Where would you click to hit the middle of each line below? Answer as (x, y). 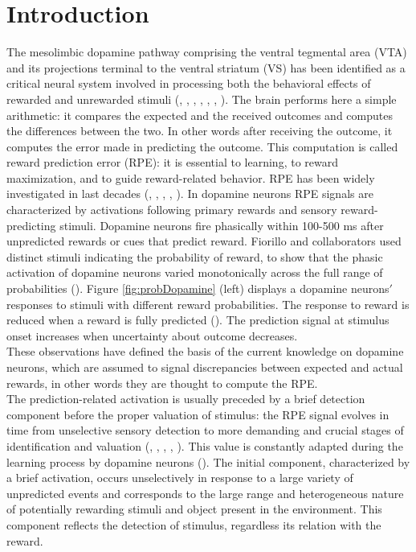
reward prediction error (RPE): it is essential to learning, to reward (173, 162)
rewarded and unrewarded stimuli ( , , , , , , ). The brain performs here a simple (202, 99)
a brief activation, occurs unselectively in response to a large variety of (180, 478)
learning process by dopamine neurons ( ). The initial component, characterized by (208, 461)
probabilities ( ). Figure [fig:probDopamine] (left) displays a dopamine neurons (198, 288)
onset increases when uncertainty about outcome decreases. (152, 335)
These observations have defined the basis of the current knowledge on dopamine (205, 351)
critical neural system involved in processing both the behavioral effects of (189, 83)
